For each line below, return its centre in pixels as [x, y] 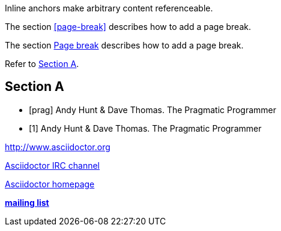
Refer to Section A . [42, 64]
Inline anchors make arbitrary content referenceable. [109, 8]
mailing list [27, 202]
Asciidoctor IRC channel [53, 165]
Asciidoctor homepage [50, 184]
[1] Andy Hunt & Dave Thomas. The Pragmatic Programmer [145, 128]
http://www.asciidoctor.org [58, 147]
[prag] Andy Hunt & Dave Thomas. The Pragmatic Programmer [153, 110]
